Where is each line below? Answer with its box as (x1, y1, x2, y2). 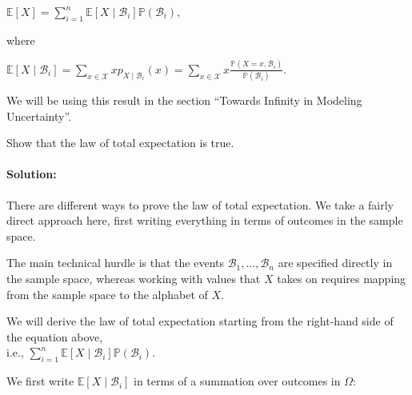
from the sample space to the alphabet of (6, 285, 208, 302)
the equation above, (6, 328, 103, 345)
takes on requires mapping (277, 269, 406, 286)
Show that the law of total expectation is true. (6, 134, 234, 151)
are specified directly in (278, 254, 393, 271)
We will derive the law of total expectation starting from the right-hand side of (6, 313, 394, 329)
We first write (6, 373, 74, 389)
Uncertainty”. (6, 107, 71, 124)
